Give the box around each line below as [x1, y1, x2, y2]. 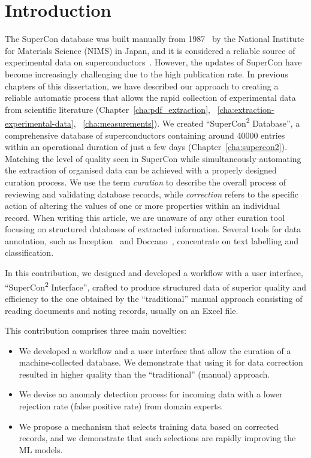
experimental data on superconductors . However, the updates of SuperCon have [5, 56, 302, 68]
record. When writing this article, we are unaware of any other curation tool [5, 211, 285, 223]
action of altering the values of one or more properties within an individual [5, 199, 280, 212]
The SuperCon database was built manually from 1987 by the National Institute [5, 32, 304, 45]
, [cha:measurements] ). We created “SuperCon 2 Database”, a [73, 115, 300, 129]
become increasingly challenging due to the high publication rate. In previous [5, 67, 288, 80]
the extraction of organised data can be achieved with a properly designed [5, 164, 277, 176]
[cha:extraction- [217, 103, 274, 115]
